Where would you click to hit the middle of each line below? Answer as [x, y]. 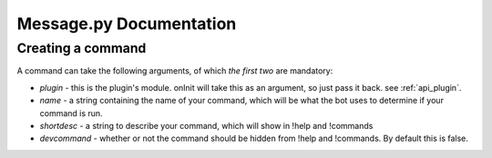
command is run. [72, 113]
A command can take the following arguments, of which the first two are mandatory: [175, 71]
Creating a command [82, 48]
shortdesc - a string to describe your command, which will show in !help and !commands [206, 125]
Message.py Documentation [127, 24]
